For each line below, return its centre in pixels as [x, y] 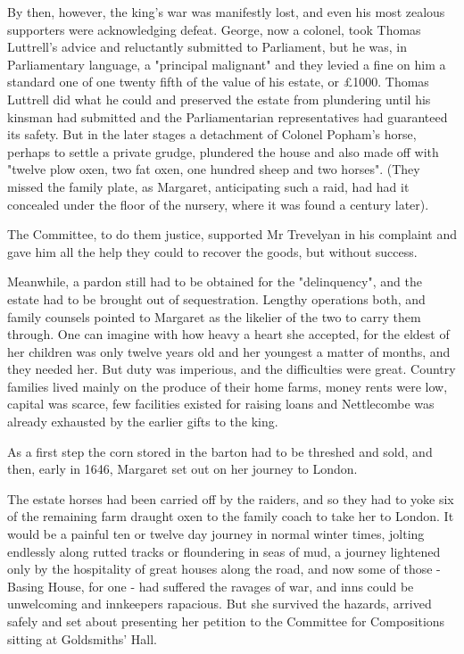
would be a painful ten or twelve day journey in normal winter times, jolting [216, 534]
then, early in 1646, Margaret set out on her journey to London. [182, 469]
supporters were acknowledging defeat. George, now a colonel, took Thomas [214, 29]
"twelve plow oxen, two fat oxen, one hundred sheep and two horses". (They [214, 169]
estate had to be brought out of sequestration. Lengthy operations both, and [216, 298]
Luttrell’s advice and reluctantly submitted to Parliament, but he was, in [207, 47]
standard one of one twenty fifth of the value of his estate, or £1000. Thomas [218, 82]
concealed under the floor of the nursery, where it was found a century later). [218, 204]
